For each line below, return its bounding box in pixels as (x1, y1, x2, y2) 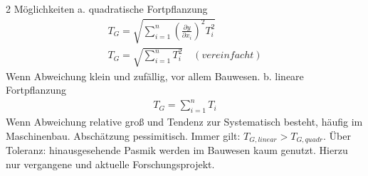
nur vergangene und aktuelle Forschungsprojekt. (6, 156, 215, 171)
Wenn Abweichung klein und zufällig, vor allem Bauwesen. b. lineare (6, 68, 304, 83)
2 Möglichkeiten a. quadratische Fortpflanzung (6, 1, 208, 16)
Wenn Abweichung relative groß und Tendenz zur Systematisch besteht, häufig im (6, 114, 363, 129)
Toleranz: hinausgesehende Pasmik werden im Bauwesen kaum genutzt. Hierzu (6, 143, 348, 158)
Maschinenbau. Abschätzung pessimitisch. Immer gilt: (6, 128, 241, 143)
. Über (322, 128, 351, 143)
